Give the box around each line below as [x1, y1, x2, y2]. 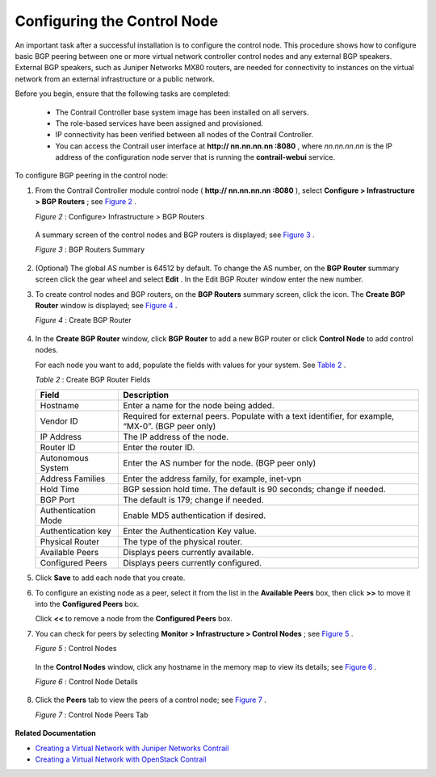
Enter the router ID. [122, 442, 195, 453]
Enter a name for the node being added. [122, 400, 275, 411]
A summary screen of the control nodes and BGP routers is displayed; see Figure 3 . [35, 230, 315, 240]
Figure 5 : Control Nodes [35, 644, 117, 654]
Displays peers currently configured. [122, 558, 262, 569]
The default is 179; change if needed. [122, 495, 264, 506]
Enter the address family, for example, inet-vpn [122, 473, 302, 484]
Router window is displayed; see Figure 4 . [35, 300, 178, 310]
